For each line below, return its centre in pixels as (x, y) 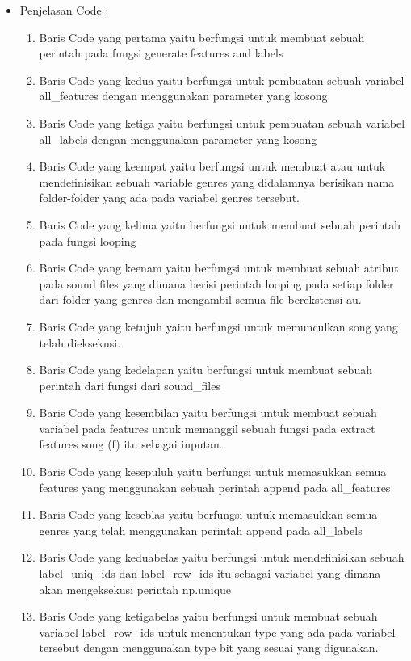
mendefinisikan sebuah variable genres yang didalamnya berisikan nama (217, 181)
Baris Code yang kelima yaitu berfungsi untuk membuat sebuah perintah (220, 224)
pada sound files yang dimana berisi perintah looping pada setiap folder (216, 283)
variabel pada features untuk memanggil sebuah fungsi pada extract (207, 428)
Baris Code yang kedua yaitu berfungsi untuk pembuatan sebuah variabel (222, 80)
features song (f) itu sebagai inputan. (131, 444)
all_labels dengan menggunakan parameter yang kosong (178, 139)
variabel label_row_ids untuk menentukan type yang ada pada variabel (217, 632)
